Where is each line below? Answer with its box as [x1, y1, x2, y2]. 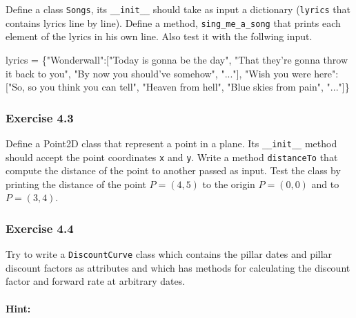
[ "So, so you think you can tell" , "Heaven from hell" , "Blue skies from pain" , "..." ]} [6, 79, 350, 94]
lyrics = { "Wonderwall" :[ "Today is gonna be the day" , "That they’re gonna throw [6, 52, 348, 66]
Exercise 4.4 [6, 219, 74, 236]
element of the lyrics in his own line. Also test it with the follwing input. [6, 29, 313, 44]
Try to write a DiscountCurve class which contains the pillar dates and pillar [6, 247, 333, 261]
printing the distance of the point [6, 176, 146, 191]
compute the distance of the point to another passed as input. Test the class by [6, 163, 341, 178]
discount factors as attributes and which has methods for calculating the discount [6, 260, 350, 274]
